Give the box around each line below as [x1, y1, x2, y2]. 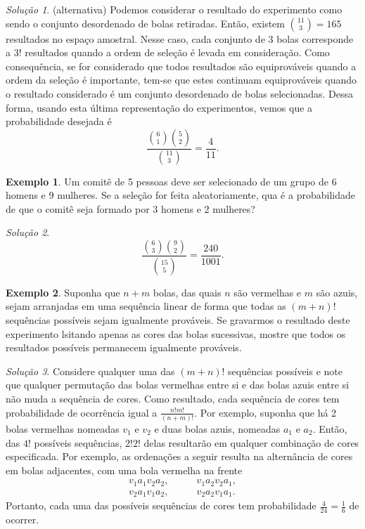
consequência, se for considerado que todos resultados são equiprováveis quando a [6, 58, 357, 73]
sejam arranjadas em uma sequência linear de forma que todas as [6, 299, 286, 313]
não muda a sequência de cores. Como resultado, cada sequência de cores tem [6, 391, 340, 406]
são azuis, [316, 285, 358, 299]
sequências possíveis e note [228, 363, 343, 378]
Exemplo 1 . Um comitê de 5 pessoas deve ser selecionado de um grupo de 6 [6, 174, 337, 188]
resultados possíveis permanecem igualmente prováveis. [6, 340, 242, 355]
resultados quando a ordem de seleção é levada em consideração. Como [25, 45, 330, 60]
